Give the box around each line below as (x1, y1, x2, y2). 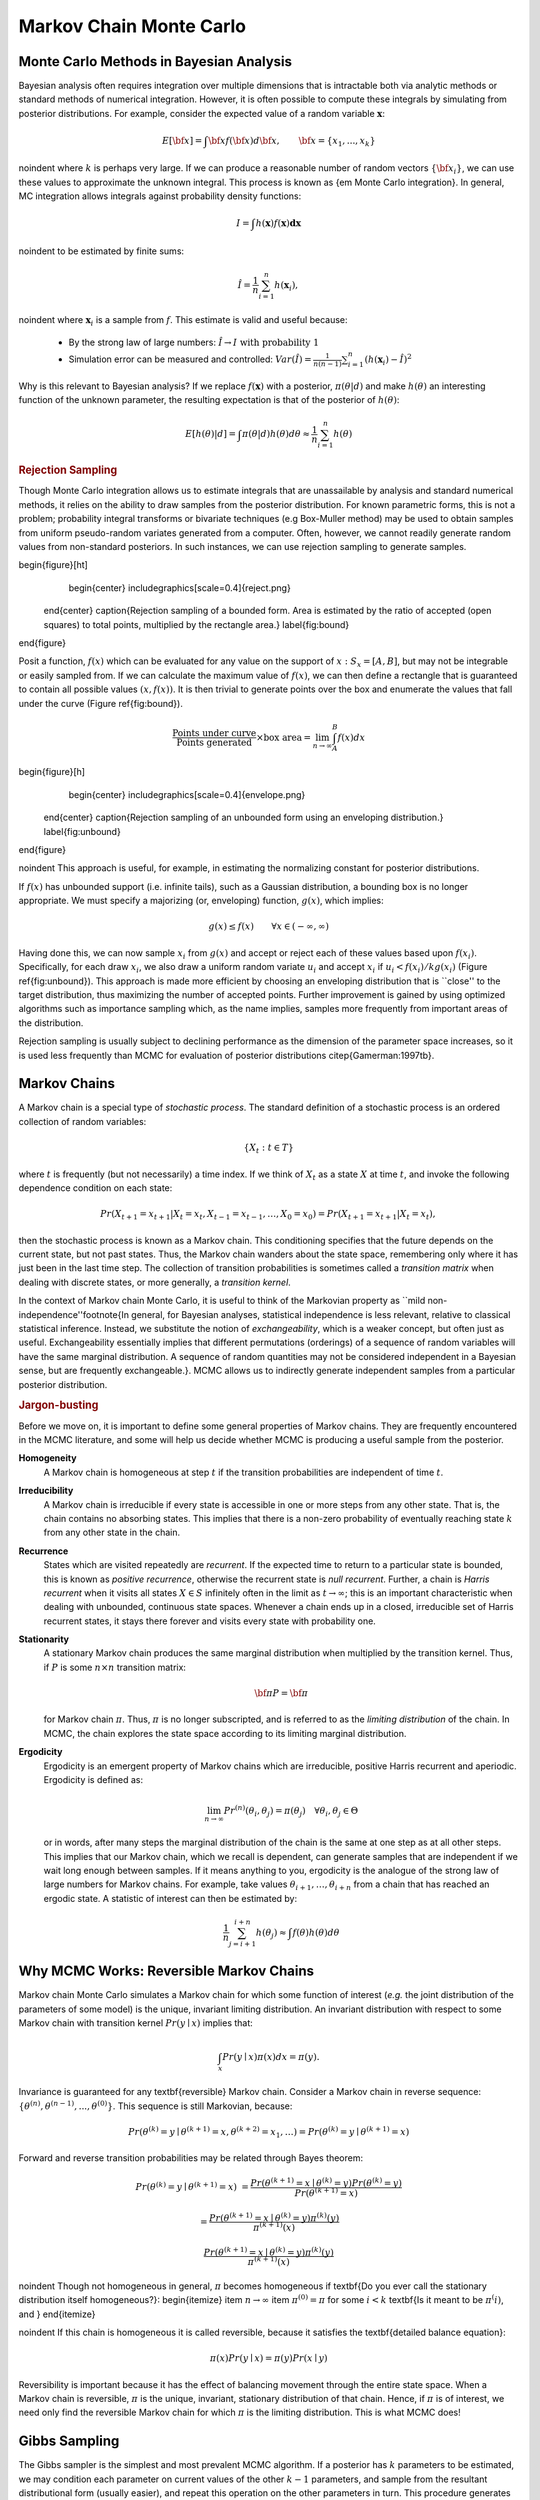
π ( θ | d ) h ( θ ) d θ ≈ (241, 428, 310, 440)
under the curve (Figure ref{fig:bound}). (18, 697, 184, 709)
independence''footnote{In (18, 1308, 130, 1320)
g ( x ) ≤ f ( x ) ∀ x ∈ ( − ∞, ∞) (208, 921, 330, 932)
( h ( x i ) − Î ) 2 (364, 352, 412, 367)
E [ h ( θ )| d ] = (185, 428, 237, 440)
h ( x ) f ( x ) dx (255, 218, 302, 229)
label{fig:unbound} (43, 825, 122, 837)
